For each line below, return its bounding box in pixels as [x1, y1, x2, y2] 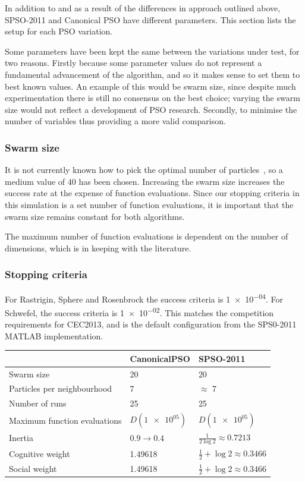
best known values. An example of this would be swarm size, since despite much [5, 80, 296, 92]
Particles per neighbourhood [9, 382, 112, 395]
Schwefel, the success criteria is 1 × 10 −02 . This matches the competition [5, 304, 274, 319]
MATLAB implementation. [5, 329, 103, 342]
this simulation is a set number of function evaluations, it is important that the [5, 198, 294, 210]
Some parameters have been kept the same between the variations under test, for [5, 45, 300, 57]
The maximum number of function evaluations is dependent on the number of [5, 230, 288, 242]
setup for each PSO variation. [5, 25, 113, 37]
